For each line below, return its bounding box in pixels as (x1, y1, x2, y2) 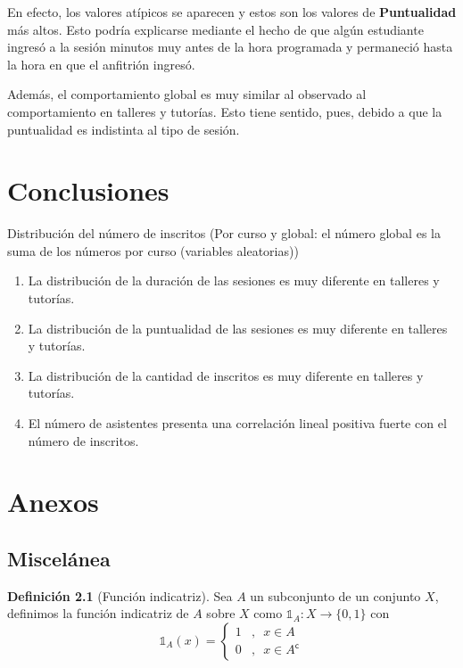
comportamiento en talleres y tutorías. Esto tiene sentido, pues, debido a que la (7, 102, 442, 120)
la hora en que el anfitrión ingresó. (7, 54, 195, 73)
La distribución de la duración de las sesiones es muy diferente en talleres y (28, 271, 440, 290)
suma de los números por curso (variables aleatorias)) (7, 241, 299, 260)
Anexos (7, 483, 99, 520)
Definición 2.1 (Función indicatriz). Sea (7, 586, 233, 605)
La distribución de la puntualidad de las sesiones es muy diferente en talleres (28, 318, 448, 337)
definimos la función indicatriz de (7, 604, 189, 623)
